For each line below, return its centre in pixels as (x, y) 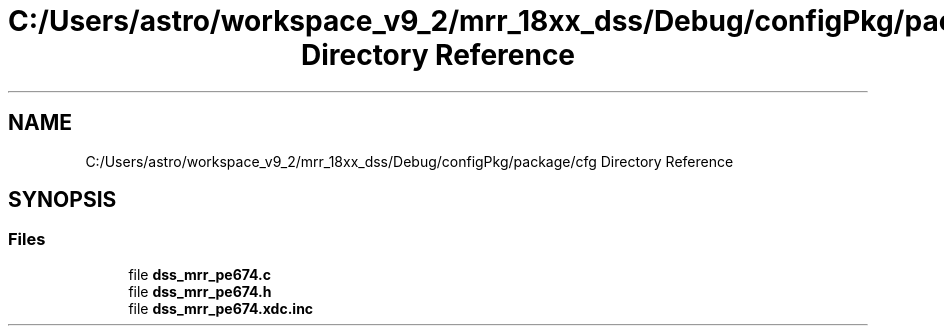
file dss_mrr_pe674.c (200, 274)
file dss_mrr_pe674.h (200, 291)
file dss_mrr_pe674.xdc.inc (221, 308)
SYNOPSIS (62, 200)
